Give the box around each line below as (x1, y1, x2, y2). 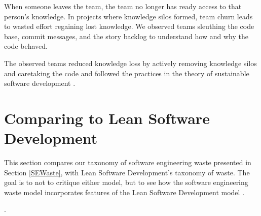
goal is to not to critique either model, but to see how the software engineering (4, 177, 248, 188)
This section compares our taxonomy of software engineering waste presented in (4, 157, 251, 168)
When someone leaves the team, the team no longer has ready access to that (4, 1, 242, 11)
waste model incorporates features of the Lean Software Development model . (4, 187, 245, 197)
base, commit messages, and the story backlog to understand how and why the (4, 30, 248, 41)
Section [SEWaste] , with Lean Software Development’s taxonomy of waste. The (4, 167, 250, 177)
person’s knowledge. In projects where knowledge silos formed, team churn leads (4, 11, 253, 21)
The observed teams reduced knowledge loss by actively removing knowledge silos (4, 57, 257, 68)
